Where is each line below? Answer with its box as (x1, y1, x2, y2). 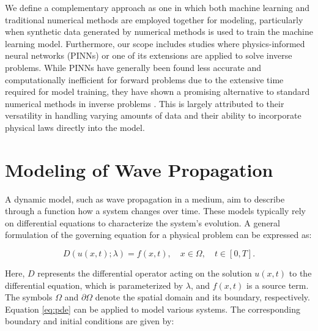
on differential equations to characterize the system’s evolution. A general (5, 216, 280, 229)
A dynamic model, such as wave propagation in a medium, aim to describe (5, 192, 285, 205)
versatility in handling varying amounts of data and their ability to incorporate (5, 109, 301, 122)
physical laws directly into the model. (5, 121, 145, 133)
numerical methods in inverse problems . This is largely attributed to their (5, 97, 284, 110)
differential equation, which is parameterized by (5, 278, 183, 291)
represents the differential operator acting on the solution (37, 267, 252, 280)
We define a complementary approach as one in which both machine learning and (5, 1, 309, 13)
